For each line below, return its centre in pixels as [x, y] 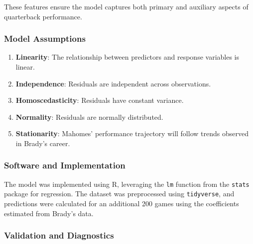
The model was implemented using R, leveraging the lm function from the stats [127, 184]
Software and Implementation [65, 165]
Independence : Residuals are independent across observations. [113, 83]
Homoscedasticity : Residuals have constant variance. [100, 100]
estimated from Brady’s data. [49, 213]
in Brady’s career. [43, 143]
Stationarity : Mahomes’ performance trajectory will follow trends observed [132, 133]
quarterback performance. [43, 16]
